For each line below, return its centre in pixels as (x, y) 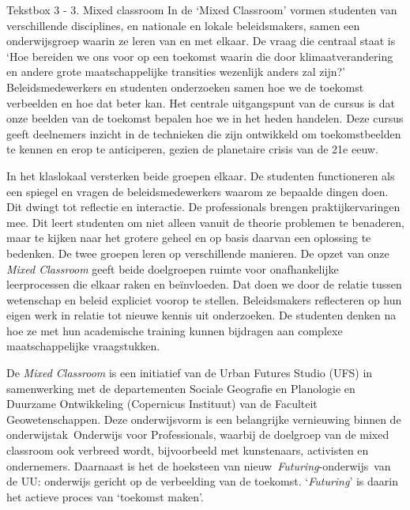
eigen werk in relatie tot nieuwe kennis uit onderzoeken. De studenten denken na (201, 315)
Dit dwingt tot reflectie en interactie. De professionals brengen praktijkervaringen (203, 207)
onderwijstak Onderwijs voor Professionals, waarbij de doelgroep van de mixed (198, 434)
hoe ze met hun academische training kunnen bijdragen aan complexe (175, 330)
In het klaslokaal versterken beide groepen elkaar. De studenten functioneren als (201, 175)
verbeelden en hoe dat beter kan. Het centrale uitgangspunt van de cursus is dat (201, 102)
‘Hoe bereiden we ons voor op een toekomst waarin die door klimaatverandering (200, 56)
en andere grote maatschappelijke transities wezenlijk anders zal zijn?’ (176, 72)
